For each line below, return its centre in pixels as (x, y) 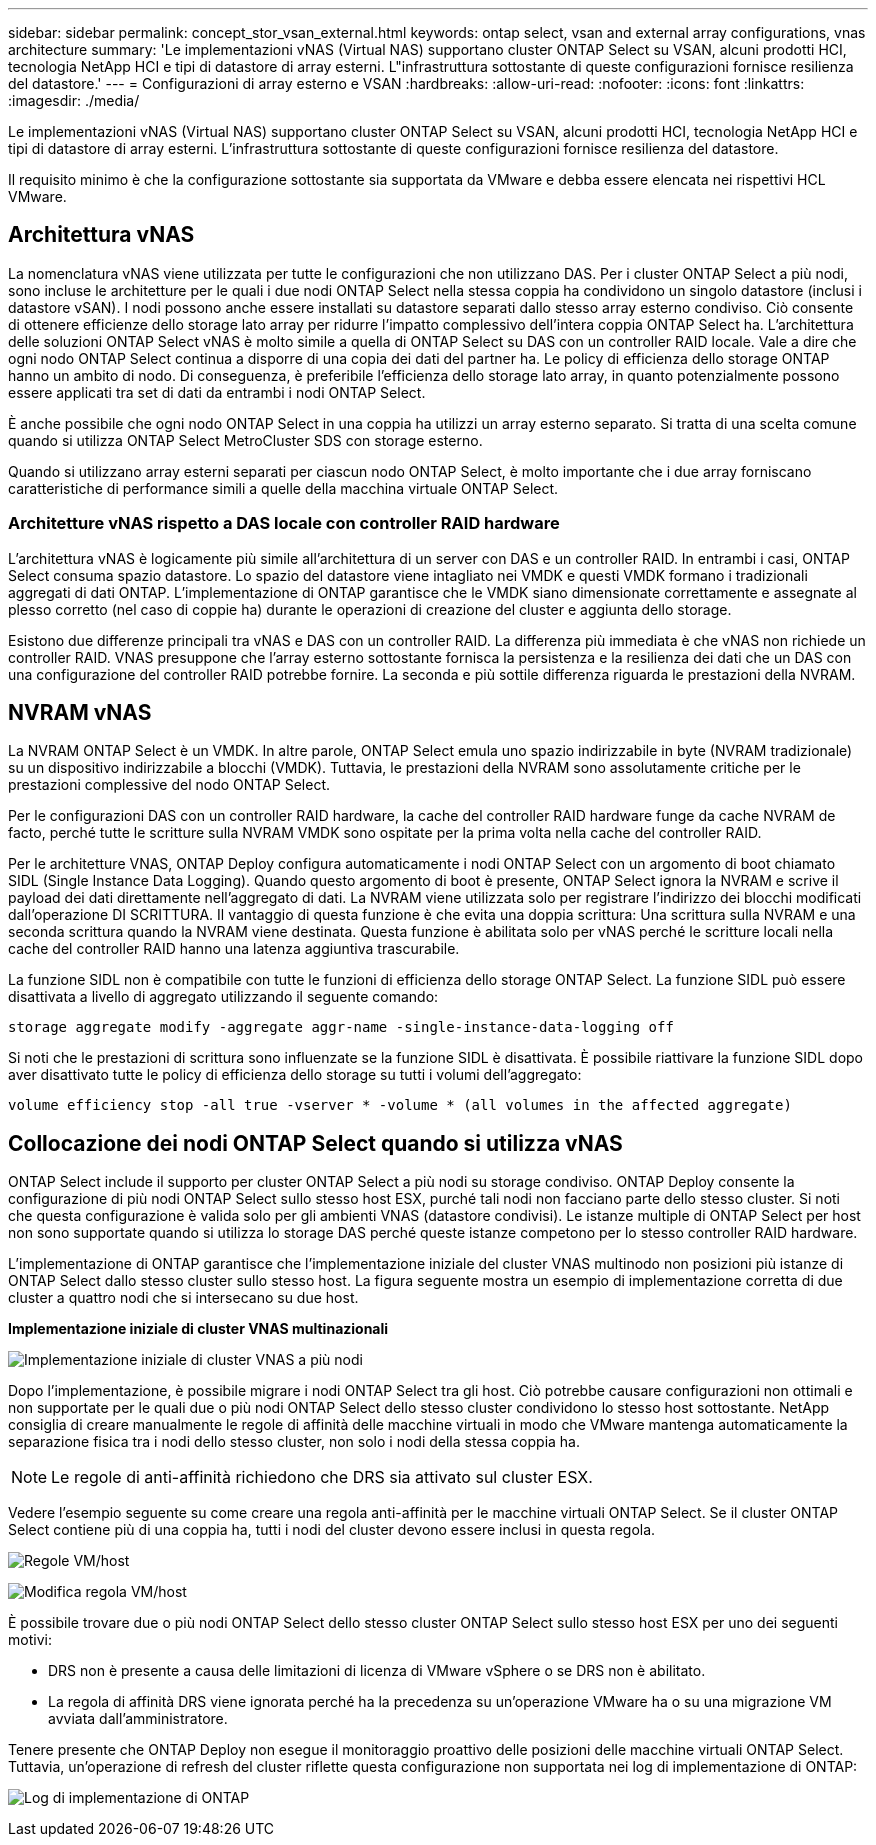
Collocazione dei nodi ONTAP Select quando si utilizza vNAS (315, 1143)
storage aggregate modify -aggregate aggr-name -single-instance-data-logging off (341, 1027)
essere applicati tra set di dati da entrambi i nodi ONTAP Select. (217, 392)
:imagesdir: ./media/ (74, 100)
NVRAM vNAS (80, 713)
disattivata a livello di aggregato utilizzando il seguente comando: (223, 997)
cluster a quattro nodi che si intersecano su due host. (183, 1298)
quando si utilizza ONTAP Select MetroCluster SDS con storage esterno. (245, 440)
